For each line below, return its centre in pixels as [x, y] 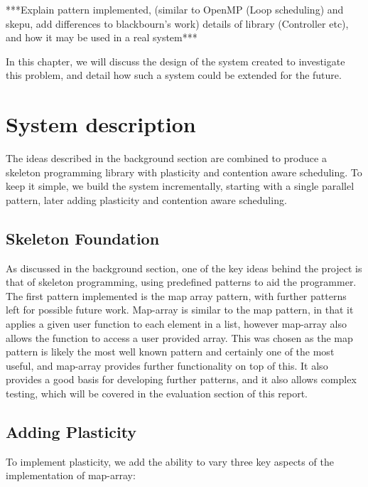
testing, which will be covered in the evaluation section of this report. [157, 394]
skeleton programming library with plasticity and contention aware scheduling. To [184, 172]
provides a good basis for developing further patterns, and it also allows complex [181, 379]
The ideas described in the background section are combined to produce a [166, 158]
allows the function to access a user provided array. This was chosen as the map [179, 337]
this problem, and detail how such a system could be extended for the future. [174, 75]
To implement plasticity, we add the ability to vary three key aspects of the [170, 461]
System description [101, 124]
